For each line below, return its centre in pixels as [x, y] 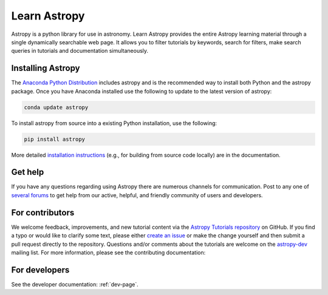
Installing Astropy [46, 68]
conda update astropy [56, 107]
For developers [40, 270]
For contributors [43, 212]
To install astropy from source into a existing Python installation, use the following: [114, 123]
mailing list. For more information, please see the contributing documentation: [108, 253]
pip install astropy [54, 139]
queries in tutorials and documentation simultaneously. [80, 51]
